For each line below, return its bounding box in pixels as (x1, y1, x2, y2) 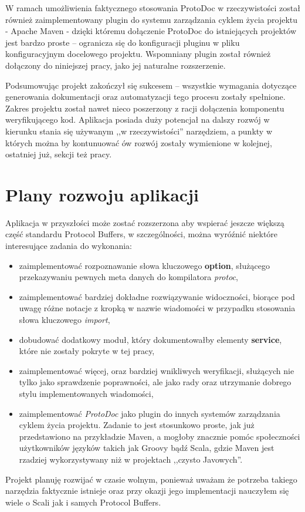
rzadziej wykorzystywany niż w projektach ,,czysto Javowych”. (19, 453, 243, 465)
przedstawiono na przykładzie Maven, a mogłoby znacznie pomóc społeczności (19, 430, 300, 442)
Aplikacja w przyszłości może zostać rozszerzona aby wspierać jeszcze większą (5, 216, 284, 228)
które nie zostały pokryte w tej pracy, (19, 345, 155, 357)
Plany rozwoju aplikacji (5, 182, 199, 206)
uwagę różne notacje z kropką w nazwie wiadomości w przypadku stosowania (19, 302, 296, 314)
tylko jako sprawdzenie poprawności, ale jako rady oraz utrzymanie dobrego (19, 376, 292, 388)
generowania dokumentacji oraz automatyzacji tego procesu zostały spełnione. (5, 90, 286, 103)
